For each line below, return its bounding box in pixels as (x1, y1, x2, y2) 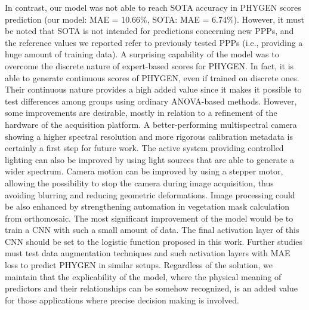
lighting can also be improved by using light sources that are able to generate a (5, 153, 295, 165)
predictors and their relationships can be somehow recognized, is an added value (5, 282, 298, 294)
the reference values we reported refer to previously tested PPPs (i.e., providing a (5, 36, 303, 48)
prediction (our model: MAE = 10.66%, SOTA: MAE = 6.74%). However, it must (5, 13, 304, 25)
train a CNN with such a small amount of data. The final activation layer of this (5, 223, 299, 236)
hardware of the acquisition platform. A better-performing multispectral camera (5, 118, 297, 130)
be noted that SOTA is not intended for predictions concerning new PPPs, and (5, 24, 294, 37)
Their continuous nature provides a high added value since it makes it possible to (5, 83, 302, 96)
